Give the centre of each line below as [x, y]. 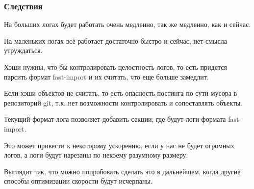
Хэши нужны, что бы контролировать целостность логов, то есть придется [115, 67]
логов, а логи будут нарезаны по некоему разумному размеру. [96, 155]
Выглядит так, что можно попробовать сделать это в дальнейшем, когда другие [122, 171]
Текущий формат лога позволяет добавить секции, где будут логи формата [115, 119]
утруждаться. [23, 50]
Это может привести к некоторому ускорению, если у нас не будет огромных [119, 145]
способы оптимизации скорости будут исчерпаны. [78, 181]
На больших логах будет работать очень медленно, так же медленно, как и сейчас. [127, 24]
